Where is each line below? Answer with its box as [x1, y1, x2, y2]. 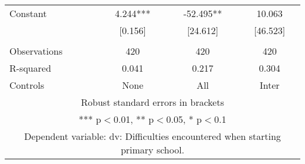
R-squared [9, 61, 52, 75]
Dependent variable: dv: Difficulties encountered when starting [24, 129, 281, 143]
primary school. [120, 143, 185, 156]
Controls [9, 78, 45, 92]
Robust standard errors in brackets [81, 95, 224, 109]
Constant [9, 6, 47, 20]
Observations [9, 44, 63, 58]
